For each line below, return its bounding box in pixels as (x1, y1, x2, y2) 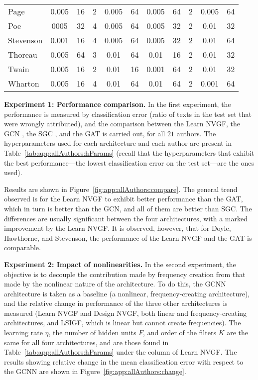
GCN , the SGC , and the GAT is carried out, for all (4, 128, 165, 138)
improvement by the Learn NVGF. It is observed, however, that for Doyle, (4, 223, 231, 233)
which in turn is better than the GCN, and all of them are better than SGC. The (4, 203, 252, 213)
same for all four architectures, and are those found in (4, 337, 169, 347)
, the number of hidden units (48, 327, 136, 338)
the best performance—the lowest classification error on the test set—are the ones (4, 157, 254, 168)
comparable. (4, 242, 41, 253)
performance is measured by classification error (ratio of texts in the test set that (4, 108, 252, 119)
